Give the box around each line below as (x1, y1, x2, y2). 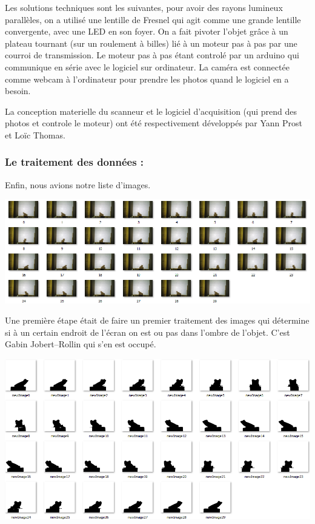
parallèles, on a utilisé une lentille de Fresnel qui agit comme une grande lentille (5, 13, 301, 26)
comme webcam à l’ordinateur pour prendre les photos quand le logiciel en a (5, 72, 289, 85)
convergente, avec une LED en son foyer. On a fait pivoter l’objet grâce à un (5, 25, 288, 38)
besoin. (5, 84, 31, 97)
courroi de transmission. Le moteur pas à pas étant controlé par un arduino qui (5, 49, 299, 61)
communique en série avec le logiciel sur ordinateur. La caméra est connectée (5, 60, 290, 73)
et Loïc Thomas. (5, 128, 65, 141)
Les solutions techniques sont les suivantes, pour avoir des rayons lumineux (5, 1, 283, 13)
